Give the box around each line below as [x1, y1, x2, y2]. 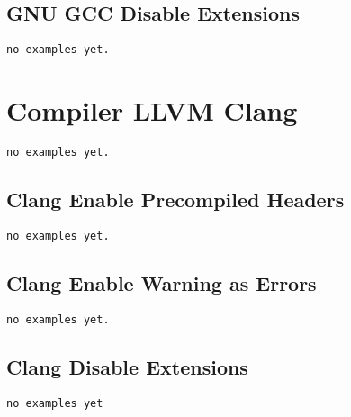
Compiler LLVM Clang [6, 92, 298, 129]
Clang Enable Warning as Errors [6, 268, 317, 296]
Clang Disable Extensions [6, 352, 248, 380]
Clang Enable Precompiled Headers [6, 186, 345, 213]
